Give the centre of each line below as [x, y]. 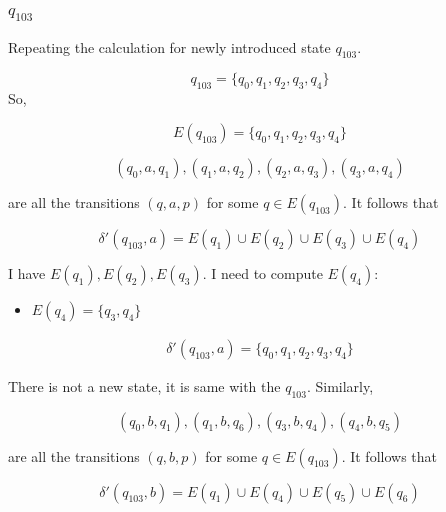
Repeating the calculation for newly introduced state [169, 46]
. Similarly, [340, 385]
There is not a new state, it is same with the [144, 385]
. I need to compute [262, 272]
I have [27, 272]
